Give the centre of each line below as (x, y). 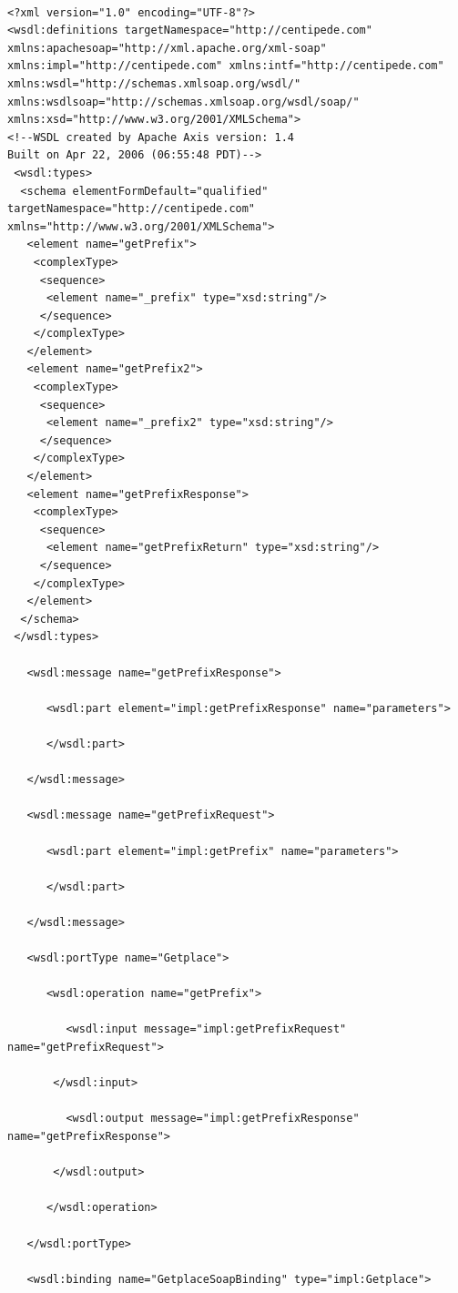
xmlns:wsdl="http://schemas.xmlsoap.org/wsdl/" (154, 83)
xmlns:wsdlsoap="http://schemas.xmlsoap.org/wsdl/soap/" (183, 102)
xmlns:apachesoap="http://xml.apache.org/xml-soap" (167, 48)
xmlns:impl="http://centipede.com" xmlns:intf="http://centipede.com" (226, 66)
